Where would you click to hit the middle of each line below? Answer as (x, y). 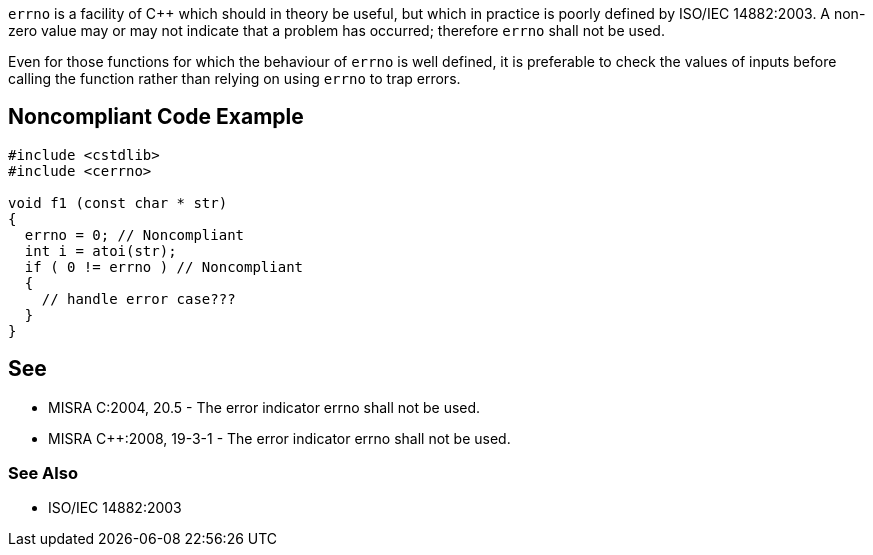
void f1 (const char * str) (118, 202)
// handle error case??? (138, 298)
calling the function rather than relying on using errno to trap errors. (234, 78)
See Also (43, 473)
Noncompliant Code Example (156, 117)
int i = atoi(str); (100, 250)
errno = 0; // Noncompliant (134, 234)
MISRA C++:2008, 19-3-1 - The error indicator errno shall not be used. (279, 438)
